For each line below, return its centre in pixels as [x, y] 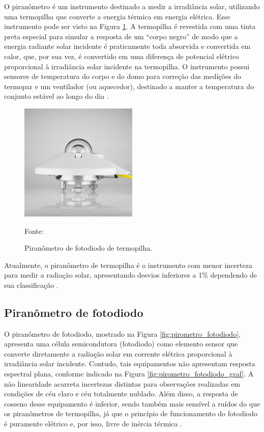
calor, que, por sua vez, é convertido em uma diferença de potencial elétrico [122, 56]
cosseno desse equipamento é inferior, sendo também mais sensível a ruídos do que [132, 403]
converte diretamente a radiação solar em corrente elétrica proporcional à [118, 353]
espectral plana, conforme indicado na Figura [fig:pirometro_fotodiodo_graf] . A [129, 374]
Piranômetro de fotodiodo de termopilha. [89, 248]
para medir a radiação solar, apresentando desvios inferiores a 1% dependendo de [130, 275]
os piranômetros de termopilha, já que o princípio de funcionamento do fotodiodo [131, 413]
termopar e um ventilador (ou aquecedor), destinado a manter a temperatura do [129, 86]
